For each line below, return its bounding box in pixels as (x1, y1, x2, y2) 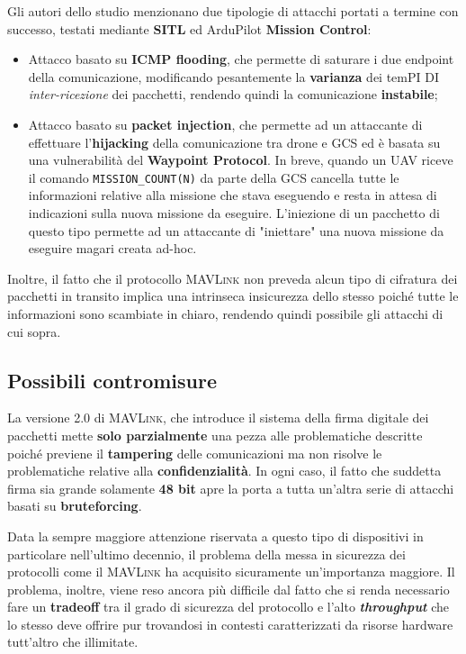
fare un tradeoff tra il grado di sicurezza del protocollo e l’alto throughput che (7, 597, 449, 616)
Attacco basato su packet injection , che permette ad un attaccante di (28, 114, 423, 133)
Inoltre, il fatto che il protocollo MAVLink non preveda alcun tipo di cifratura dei (7, 268, 458, 287)
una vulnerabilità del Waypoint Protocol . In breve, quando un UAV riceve (28, 150, 453, 169)
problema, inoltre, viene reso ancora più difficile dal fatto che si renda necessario (7, 579, 450, 598)
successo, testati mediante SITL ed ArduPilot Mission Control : (7, 19, 372, 38)
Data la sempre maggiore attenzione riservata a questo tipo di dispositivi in (7, 526, 424, 545)
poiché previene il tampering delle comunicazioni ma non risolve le (7, 443, 382, 462)
